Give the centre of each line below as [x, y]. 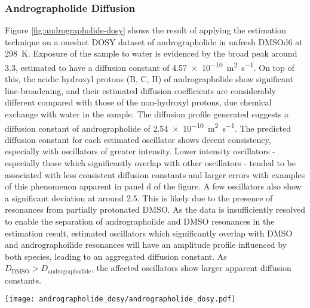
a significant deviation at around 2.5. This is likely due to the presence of [139, 197]
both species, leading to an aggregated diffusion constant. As [116, 256]
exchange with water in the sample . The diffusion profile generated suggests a [147, 114]
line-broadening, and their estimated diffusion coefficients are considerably [140, 90]
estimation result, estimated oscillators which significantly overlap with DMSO [149, 233]
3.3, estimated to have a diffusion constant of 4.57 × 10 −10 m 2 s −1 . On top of [150, 66]
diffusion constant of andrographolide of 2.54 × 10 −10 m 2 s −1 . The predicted [148, 127]
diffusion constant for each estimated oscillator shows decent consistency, [138, 139]
